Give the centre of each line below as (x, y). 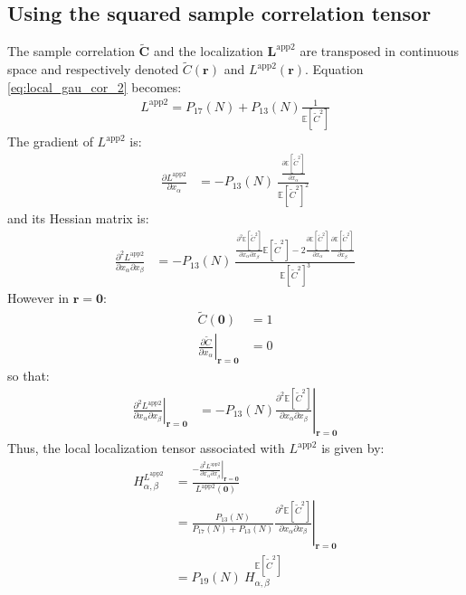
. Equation (334, 69)
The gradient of (50, 142)
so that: (29, 376)
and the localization (208, 51)
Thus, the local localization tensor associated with (146, 448)
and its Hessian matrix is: (78, 217)
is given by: (353, 448)
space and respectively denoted (93, 69)
